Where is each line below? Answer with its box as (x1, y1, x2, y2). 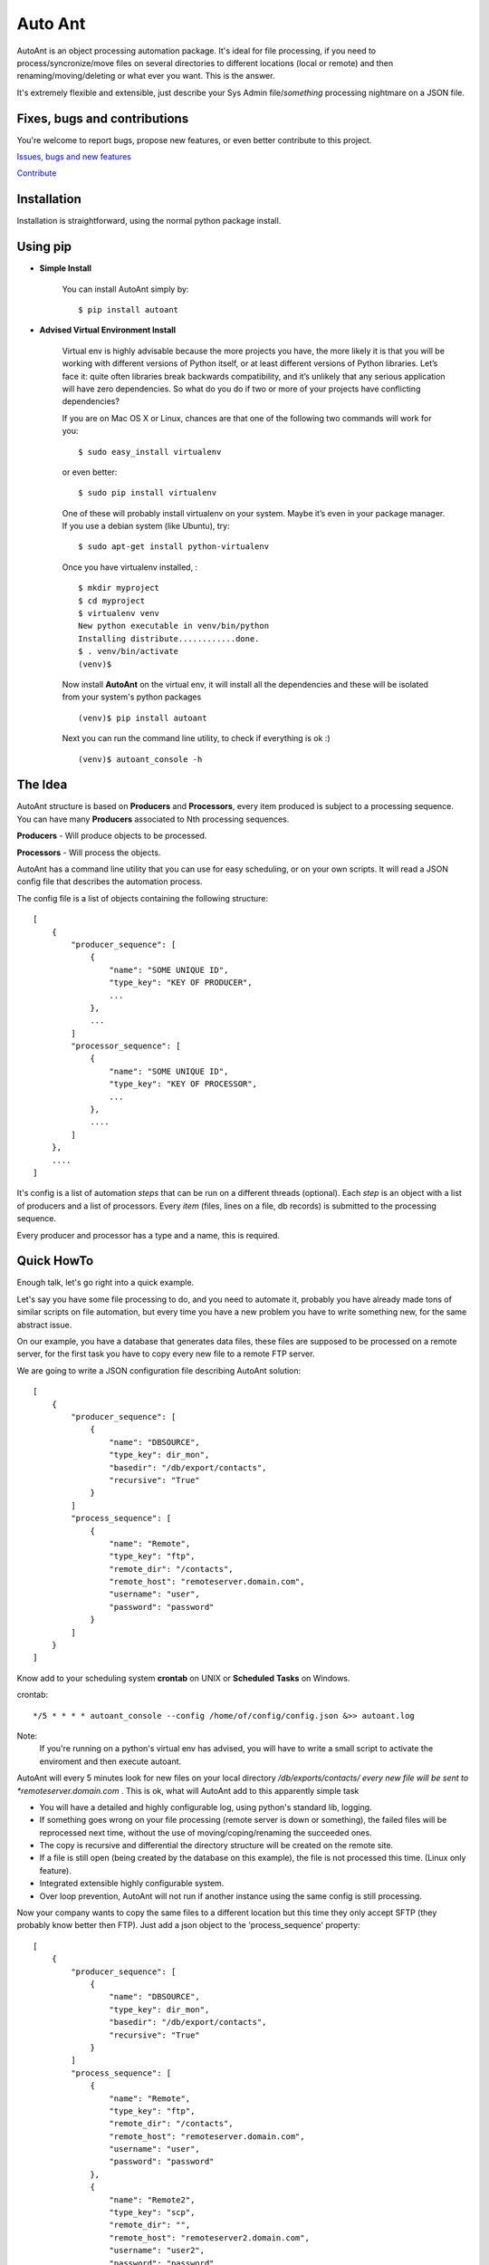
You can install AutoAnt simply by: (62, 284, 189, 294)
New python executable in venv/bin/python (78, 621, 270, 631)
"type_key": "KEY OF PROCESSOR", (109, 1079, 258, 1089)
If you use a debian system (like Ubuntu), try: (62, 521, 230, 532)
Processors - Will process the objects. (16, 847, 161, 858)
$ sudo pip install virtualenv (78, 487, 217, 498)
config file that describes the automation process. (16, 876, 203, 887)
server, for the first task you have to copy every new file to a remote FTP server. (16, 1348, 315, 1359)
